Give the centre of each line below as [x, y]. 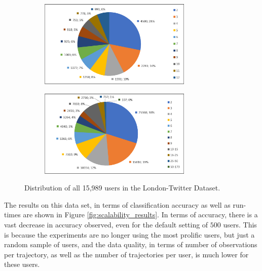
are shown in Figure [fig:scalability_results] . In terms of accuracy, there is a [140, 215]
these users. [22, 264]
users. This [240, 224]
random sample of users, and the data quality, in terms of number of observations [131, 244]
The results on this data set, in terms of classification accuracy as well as [117, 204]
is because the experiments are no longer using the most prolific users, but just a [129, 234]
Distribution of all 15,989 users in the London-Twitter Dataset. [122, 188]
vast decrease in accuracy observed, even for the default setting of [106, 224]
